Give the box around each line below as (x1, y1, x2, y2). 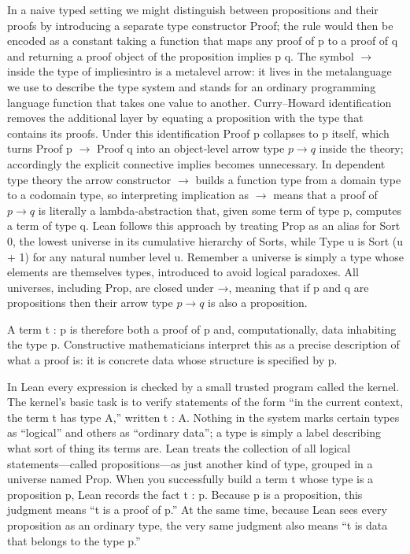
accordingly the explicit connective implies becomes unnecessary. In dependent (7, 155, 386, 172)
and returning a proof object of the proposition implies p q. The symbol (7, 47, 354, 64)
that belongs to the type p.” (7, 532, 141, 548)
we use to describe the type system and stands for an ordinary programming (7, 78, 376, 94)
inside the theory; (319, 140, 404, 157)
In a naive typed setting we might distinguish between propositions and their (7, 2, 379, 17)
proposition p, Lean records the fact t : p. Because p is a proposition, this (7, 486, 363, 502)
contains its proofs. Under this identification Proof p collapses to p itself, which (7, 124, 390, 141)
